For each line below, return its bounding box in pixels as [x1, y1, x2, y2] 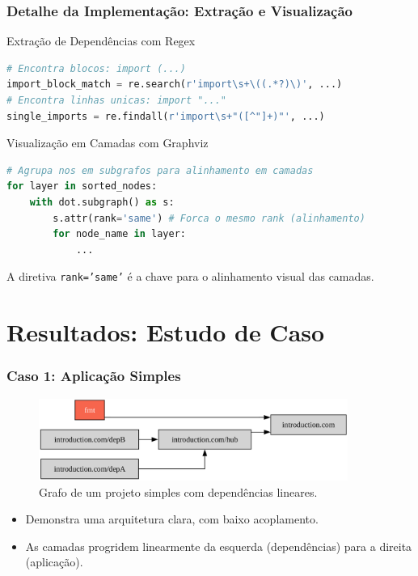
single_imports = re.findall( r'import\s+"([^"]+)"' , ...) [6, 110, 325, 122]
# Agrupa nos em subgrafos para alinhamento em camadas [6, 164, 314, 176]
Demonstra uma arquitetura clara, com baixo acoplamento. [25, 510, 319, 527]
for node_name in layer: [53, 228, 186, 240]
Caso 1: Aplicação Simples [6, 366, 181, 386]
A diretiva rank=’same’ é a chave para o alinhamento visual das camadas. [6, 268, 374, 285]
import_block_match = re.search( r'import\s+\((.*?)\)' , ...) [6, 78, 343, 91]
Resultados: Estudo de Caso [6, 316, 325, 349]
